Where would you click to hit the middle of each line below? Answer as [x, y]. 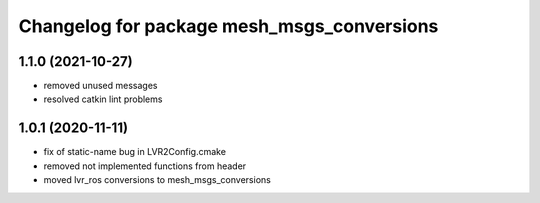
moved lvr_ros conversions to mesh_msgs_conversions [157, 180]
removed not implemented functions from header [145, 166]
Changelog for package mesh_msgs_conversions [228, 26]
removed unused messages [100, 86]
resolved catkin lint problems [103, 99]
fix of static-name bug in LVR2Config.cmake [135, 152]
